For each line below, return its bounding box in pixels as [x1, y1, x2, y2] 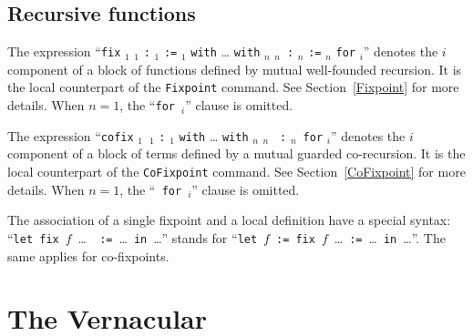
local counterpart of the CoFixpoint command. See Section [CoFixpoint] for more [7, 162, 466, 181]
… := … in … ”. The [334, 228, 446, 247]
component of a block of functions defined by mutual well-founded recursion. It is [7, 59, 462, 78]
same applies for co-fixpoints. [7, 246, 170, 265]
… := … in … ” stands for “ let [77, 228, 258, 247]
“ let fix [7, 228, 59, 247]
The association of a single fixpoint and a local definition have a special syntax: [7, 210, 451, 229]
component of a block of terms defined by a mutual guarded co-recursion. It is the [7, 144, 466, 163]
